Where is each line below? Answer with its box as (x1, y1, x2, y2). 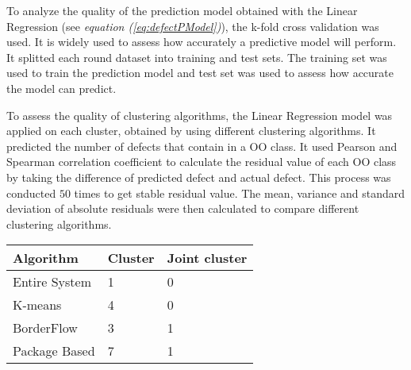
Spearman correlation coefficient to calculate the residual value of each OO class (6, 153, 397, 170)
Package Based (13, 341, 95, 360)
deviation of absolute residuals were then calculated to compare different (6, 200, 359, 217)
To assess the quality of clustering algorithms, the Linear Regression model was (6, 106, 393, 123)
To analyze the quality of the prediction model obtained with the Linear (6, 2, 358, 18)
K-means (13, 295, 62, 314)
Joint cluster (167, 249, 248, 268)
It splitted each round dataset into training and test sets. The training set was (6, 48, 387, 65)
